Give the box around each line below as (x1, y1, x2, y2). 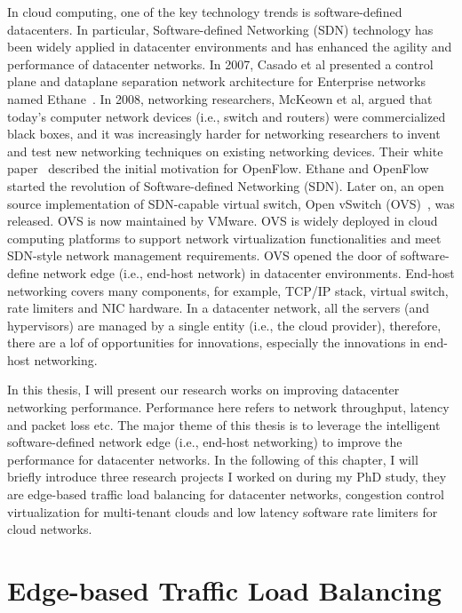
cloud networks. (7, 520, 92, 538)
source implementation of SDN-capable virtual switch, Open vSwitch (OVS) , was (7, 194, 455, 212)
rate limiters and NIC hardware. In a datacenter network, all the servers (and (7, 299, 429, 317)
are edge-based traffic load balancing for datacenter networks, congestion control (7, 485, 444, 504)
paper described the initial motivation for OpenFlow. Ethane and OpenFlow (7, 159, 429, 178)
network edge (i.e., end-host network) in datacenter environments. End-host (43, 263, 455, 282)
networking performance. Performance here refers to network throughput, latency (7, 398, 450, 417)
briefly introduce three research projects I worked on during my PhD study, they (7, 467, 447, 486)
